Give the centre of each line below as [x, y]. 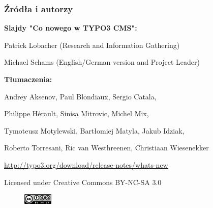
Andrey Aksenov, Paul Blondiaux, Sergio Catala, [80, 96]
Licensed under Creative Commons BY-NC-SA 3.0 [83, 182]
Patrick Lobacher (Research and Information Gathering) [92, 45]
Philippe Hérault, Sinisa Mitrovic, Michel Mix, [77, 113]
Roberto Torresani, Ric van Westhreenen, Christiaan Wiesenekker [106, 148]
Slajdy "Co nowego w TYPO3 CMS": [71, 28]
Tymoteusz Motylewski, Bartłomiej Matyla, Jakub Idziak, [94, 130]
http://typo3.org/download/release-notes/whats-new [86, 164]
